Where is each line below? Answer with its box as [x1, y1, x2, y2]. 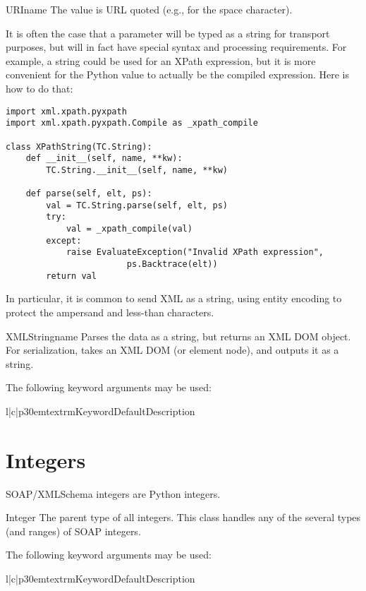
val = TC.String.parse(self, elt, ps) [46, 200, 228, 210]
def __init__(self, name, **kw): [25, 153, 183, 164]
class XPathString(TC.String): [6, 141, 152, 152]
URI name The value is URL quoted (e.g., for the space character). [6, 2, 293, 16]
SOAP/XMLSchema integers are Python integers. [6, 486, 221, 501]
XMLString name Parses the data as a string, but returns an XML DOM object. [6, 328, 351, 343]
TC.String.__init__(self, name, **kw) [46, 165, 228, 175]
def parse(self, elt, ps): [25, 189, 152, 199]
